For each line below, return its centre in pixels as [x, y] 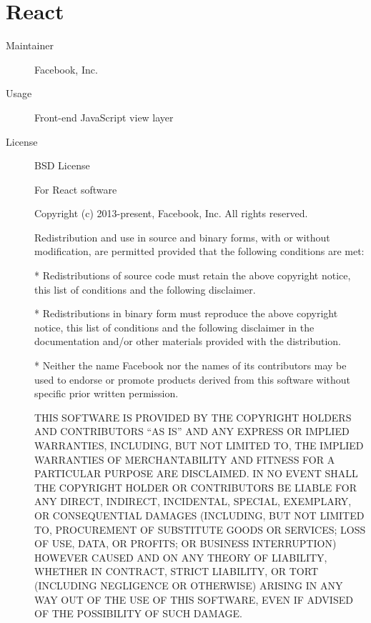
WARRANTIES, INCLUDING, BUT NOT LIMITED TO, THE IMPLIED [199, 445]
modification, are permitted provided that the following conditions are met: [199, 251]
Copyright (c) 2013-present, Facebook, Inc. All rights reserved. [171, 213]
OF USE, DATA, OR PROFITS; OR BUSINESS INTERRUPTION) [185, 543]
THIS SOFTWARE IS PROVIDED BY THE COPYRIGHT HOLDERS [193, 417]
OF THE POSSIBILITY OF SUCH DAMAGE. [139, 613]
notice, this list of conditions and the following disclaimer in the [174, 327]
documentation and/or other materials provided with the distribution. [188, 341]
